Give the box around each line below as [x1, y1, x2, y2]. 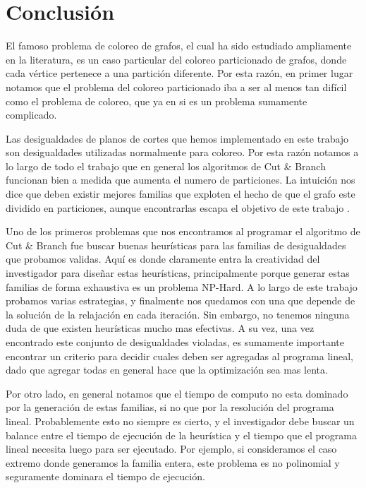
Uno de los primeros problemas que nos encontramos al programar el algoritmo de [6, 224, 360, 239]
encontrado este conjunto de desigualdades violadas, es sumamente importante [6, 335, 345, 349]
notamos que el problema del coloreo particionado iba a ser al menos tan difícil [6, 79, 347, 94]
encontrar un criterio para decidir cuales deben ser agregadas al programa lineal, [6, 348, 353, 363]
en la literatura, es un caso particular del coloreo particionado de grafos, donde [6, 52, 347, 66]
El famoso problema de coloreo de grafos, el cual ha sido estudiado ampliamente [6, 38, 352, 53]
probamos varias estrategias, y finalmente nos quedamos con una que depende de [6, 293, 355, 308]
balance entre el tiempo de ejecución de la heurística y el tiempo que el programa [6, 427, 357, 442]
